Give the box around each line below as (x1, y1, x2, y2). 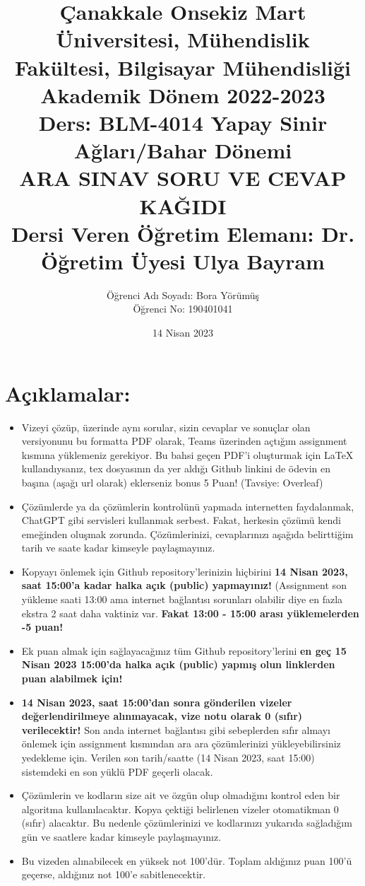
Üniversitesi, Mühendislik (56, 25, 310, 54)
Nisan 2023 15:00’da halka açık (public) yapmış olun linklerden (21, 657, 335, 672)
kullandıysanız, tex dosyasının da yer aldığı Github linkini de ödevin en (21, 461, 330, 476)
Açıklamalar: (5, 378, 131, 407)
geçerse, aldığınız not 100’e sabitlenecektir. (21, 867, 206, 882)
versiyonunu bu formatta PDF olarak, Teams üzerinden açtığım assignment (21, 433, 347, 448)
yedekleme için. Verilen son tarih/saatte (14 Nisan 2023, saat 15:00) (21, 750, 315, 764)
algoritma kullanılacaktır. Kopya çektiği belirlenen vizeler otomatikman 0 (21, 801, 339, 816)
